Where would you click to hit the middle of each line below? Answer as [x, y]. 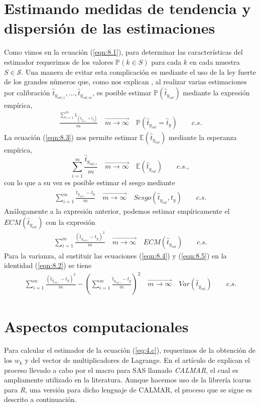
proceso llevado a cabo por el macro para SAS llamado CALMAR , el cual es [121, 370]
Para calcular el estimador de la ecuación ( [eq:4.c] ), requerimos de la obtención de [130, 350]
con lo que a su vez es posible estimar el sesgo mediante [90, 182]
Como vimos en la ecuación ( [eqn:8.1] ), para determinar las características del [123, 52]
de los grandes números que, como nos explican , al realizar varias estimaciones [125, 82]
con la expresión [71, 222]
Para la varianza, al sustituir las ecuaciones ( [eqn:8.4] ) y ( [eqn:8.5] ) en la [115, 255]
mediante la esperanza [203, 137]
